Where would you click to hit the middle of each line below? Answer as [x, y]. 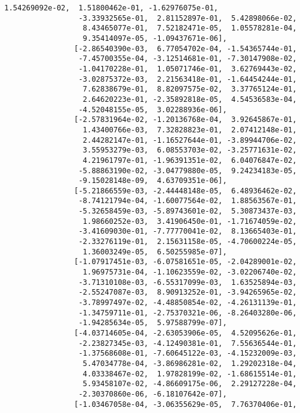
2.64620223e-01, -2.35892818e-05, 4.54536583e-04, [190, 99]
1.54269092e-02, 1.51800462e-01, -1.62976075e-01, [111, 8]
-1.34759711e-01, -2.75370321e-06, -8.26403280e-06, [187, 313]
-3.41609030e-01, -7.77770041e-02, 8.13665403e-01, [187, 232]
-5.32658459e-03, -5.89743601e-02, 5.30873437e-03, [187, 211]
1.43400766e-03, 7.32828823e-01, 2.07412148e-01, [190, 130]
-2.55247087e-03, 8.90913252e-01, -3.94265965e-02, [187, 293]
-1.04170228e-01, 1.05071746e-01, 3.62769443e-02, [187, 69]
